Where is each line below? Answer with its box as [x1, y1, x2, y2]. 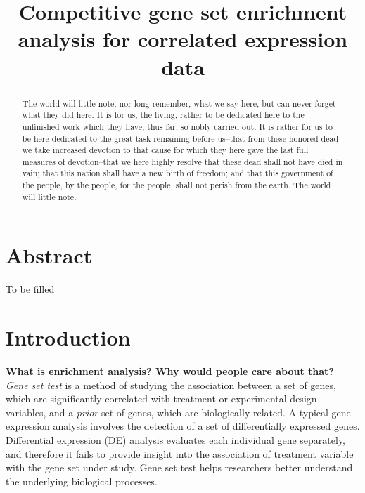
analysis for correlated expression [18, 25, 348, 53]
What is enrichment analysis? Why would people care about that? [6, 364, 334, 379]
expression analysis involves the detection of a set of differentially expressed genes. [6, 419, 360, 433]
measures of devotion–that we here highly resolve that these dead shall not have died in [22, 155, 343, 167]
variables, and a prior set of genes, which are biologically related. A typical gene [6, 405, 351, 419]
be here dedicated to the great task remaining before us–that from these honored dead [22, 132, 339, 144]
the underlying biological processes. [6, 473, 158, 488]
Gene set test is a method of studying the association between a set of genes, [6, 377, 336, 392]
